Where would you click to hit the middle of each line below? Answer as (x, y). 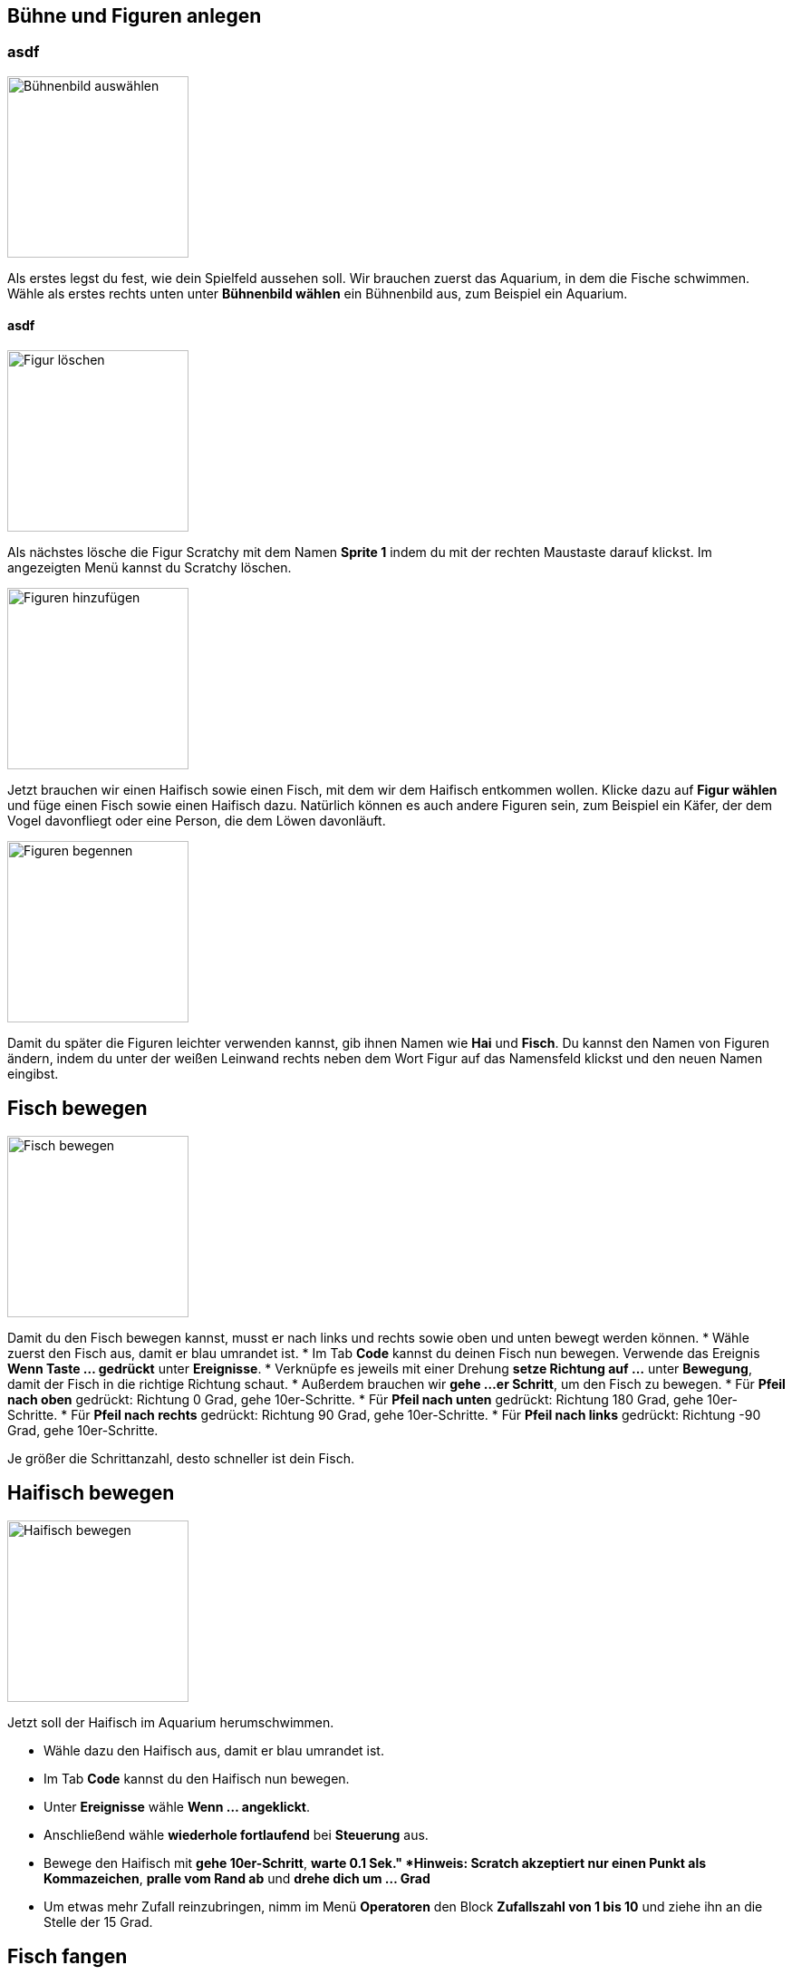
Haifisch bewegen (91, 1493)
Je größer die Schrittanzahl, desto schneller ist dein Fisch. (181, 1458)
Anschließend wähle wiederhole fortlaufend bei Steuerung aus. (236, 1834)
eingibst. (33, 1074)
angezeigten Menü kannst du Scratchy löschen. (150, 568)
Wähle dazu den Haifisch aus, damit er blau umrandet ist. (214, 1750)
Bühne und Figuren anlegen (135, 16)
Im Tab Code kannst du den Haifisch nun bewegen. (197, 1778)
